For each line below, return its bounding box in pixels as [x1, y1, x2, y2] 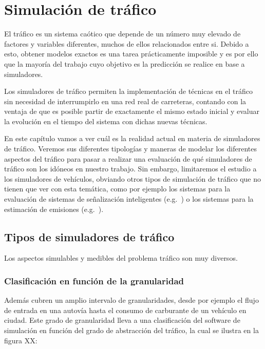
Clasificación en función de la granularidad [4, 274, 184, 287]
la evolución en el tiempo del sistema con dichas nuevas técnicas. [4, 115, 207, 126]
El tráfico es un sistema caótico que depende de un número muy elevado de [4, 28, 241, 39]
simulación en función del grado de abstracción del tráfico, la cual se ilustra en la [4, 325, 259, 336]
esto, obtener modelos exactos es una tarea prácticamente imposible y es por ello [4, 48, 258, 59]
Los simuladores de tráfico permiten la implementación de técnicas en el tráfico [4, 86, 253, 96]
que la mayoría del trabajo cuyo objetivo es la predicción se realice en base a [4, 58, 245, 69]
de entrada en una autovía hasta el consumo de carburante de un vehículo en [4, 304, 247, 315]
